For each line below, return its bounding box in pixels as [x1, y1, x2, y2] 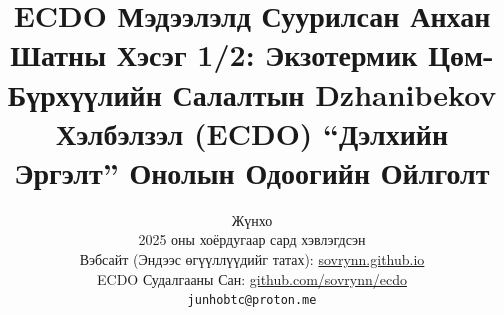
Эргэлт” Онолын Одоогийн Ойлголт [14, 151, 490, 192]
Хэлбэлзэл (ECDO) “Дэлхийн [55, 112, 449, 153]
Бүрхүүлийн [7, 73, 162, 114]
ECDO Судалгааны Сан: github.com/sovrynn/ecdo [96, 268, 408, 289]
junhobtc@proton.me [187, 293, 317, 308]
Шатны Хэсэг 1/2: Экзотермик [10, 34, 418, 75]
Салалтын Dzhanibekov [172, 73, 497, 114]
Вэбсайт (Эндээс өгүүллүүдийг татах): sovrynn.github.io [79, 249, 425, 270]
